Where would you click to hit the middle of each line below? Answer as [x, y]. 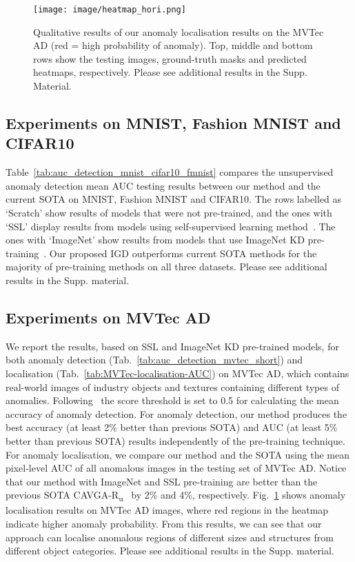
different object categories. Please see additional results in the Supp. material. [170, 551]
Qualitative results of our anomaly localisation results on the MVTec [179, 31]
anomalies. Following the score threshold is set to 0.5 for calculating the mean [172, 400]
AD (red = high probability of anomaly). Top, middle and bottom [173, 45]
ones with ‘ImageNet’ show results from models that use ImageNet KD [155, 240]
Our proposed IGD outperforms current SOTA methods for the [183, 253]
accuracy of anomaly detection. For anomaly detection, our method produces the [176, 413]
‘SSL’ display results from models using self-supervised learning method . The [171, 226]
